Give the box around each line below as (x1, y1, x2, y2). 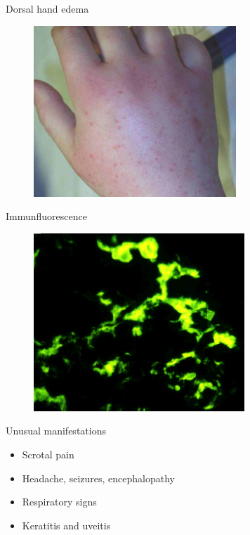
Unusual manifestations (6, 423, 106, 438)
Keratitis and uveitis (22, 517, 111, 532)
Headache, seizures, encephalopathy (22, 470, 175, 485)
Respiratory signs (22, 494, 97, 509)
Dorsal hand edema (6, 1, 89, 15)
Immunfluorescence (6, 209, 87, 224)
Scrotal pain (22, 446, 74, 461)
